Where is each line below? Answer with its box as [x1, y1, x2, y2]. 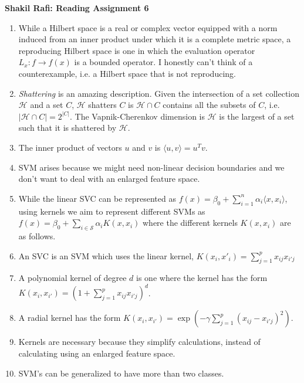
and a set [30, 99, 63, 111]
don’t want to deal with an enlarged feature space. [18, 172, 200, 185]
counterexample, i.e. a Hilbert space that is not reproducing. [18, 67, 236, 79]
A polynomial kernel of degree [18, 272, 127, 284]
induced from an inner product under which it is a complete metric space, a [18, 33, 291, 45]
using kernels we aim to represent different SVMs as [18, 205, 205, 217]
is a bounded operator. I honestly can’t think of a [74, 56, 253, 68]
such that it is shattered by [18, 121, 117, 134]
